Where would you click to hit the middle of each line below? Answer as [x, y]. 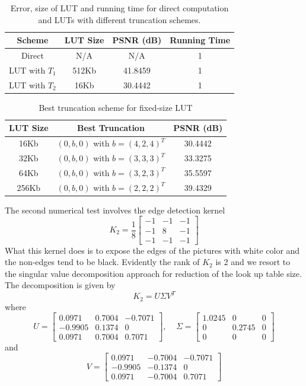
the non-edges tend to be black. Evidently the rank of [102, 262]
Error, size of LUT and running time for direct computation [119, 8]
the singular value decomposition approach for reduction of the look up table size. [153, 273]
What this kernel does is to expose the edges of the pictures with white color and [152, 250]
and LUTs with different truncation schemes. [119, 19]
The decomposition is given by [60, 285]
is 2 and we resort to [253, 262]
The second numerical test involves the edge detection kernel [115, 210]
